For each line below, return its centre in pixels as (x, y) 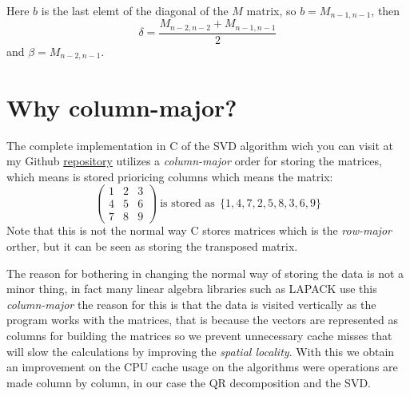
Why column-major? (122, 107)
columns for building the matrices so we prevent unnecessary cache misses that (199, 336)
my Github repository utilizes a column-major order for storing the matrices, (194, 161)
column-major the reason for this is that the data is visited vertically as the (191, 304)
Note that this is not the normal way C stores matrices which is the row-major (199, 230)
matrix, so (271, 10)
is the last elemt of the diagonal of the (135, 10)
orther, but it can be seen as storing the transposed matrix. (152, 246)
